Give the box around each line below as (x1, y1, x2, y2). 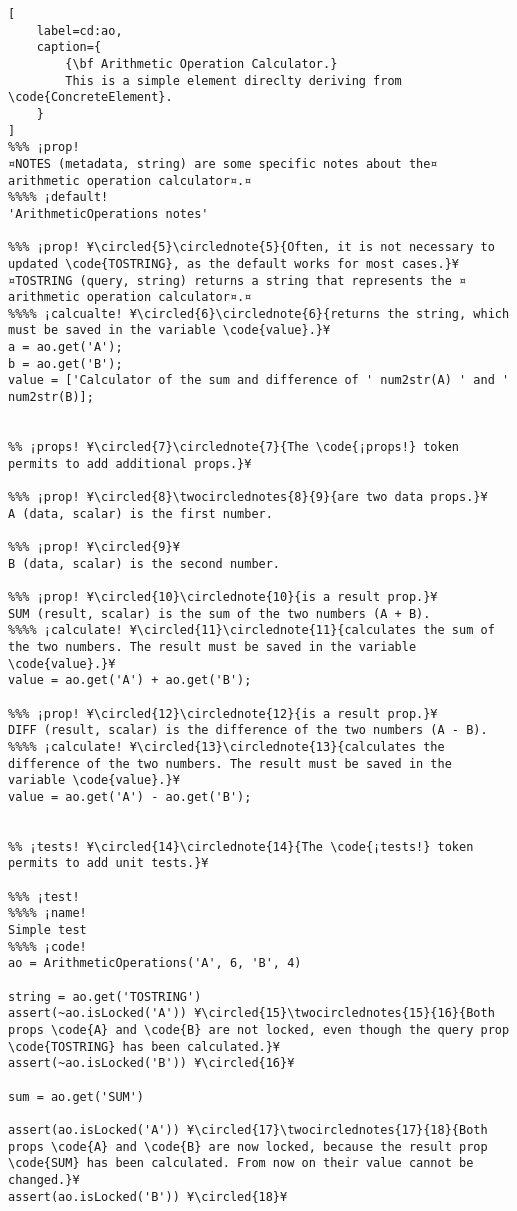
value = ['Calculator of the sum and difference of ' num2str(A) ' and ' (8, 373, 510, 388)
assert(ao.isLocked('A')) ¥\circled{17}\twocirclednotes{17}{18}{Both (8, 1122, 488, 1137)
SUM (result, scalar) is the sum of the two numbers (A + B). (8, 606, 431, 621)
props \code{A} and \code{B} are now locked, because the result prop (8, 1139, 488, 1154)
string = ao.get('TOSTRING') (8, 989, 202, 1004)
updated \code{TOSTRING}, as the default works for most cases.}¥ (8, 256, 460, 271)
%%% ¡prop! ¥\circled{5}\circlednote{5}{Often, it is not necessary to (8, 240, 495, 255)
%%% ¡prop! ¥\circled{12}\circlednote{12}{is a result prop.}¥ (8, 706, 438, 721)
